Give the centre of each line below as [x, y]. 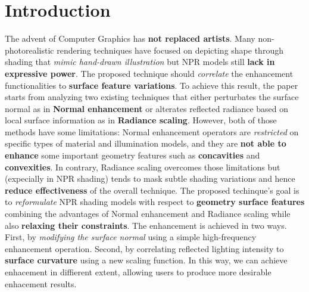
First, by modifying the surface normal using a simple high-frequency [131, 237]
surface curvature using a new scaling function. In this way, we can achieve [146, 260]
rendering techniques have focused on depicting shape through [170, 50]
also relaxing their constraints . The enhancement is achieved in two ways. [146, 225]
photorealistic [29, 50]
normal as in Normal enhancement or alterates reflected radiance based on [147, 108]
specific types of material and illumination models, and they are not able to [146, 143]
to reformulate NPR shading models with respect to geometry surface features [155, 202]
